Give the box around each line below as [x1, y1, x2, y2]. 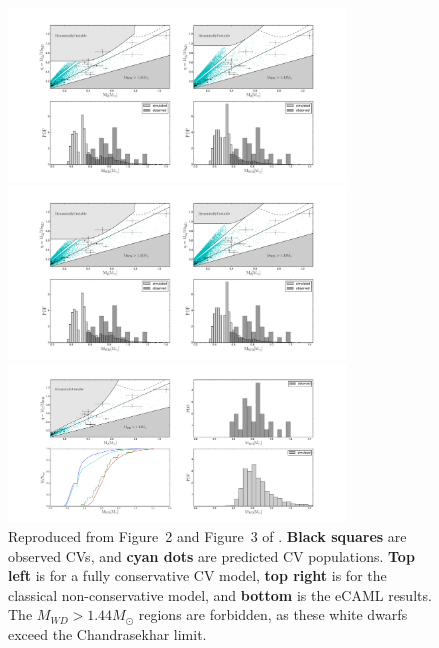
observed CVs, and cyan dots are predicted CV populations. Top [8, 545, 415, 566]
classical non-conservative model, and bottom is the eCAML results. [8, 584, 432, 605]
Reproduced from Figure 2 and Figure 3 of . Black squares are [8, 525, 407, 546]
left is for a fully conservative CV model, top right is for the [8, 565, 387, 586]
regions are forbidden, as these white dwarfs [138, 604, 408, 625]
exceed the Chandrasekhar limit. [8, 623, 207, 644]
